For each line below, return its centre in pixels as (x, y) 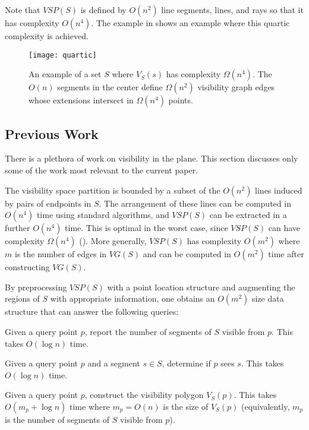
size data (268, 298)
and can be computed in (187, 254)
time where (90, 406)
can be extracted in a (248, 215)
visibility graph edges (236, 87)
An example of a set (65, 74)
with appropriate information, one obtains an (133, 298)
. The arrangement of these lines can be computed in (195, 203)
